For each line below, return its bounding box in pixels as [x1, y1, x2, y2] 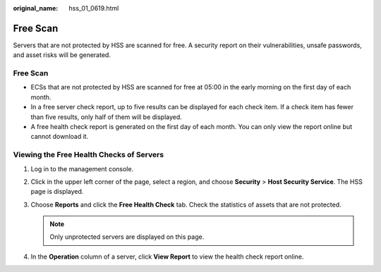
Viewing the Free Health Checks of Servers [13, 150, 164, 160]
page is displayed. [30, 187, 84, 196]
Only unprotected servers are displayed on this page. [49, 233, 205, 241]
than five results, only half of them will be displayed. [30, 113, 183, 121]
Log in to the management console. [30, 164, 134, 173]
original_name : [13, 4, 59, 12]
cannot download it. [30, 132, 89, 141]
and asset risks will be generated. [13, 51, 111, 59]
